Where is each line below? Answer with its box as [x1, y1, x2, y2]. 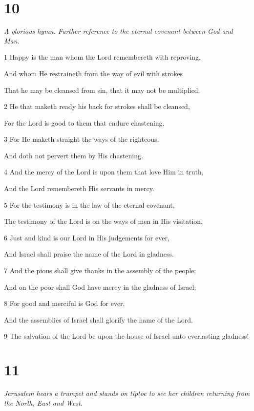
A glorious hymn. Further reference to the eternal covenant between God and [4, 26, 233, 36]
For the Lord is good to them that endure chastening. [4, 117, 165, 128]
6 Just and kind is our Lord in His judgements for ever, [4, 232, 169, 242]
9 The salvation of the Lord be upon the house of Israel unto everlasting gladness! [4, 331, 249, 341]
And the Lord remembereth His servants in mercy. [4, 183, 154, 194]
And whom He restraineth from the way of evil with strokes [4, 68, 183, 78]
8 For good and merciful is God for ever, [4, 298, 125, 308]
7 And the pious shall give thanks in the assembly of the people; [4, 265, 196, 276]
